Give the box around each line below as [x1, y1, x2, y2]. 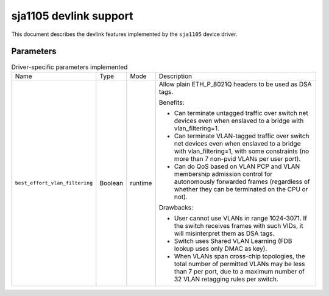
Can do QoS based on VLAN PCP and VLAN [174, 162, 300, 171]
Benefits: [158, 98, 185, 107]
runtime [130, 178, 152, 187]
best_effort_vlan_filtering [15, 180, 93, 186]
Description [158, 72, 192, 80]
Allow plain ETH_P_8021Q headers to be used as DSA [158, 80, 312, 88]
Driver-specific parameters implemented [11, 63, 128, 71]
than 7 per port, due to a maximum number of [174, 267, 305, 275]
